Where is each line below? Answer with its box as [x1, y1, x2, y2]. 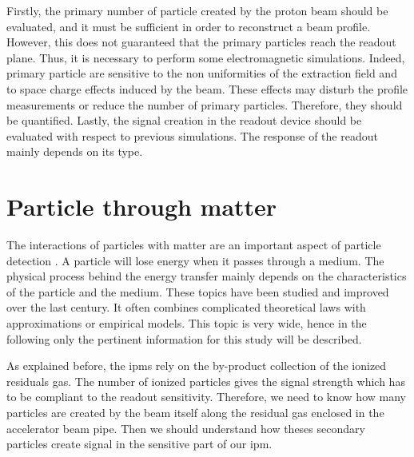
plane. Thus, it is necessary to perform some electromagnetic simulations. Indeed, [6, 49, 405, 66]
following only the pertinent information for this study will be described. [6, 330, 362, 347]
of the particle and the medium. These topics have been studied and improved [6, 283, 389, 300]
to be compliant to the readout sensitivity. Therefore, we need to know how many [6, 388, 406, 405]
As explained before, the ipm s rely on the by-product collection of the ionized [6, 357, 387, 374]
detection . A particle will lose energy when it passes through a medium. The [6, 252, 384, 268]
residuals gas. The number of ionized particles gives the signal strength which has [6, 372, 405, 389]
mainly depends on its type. [6, 143, 143, 160]
